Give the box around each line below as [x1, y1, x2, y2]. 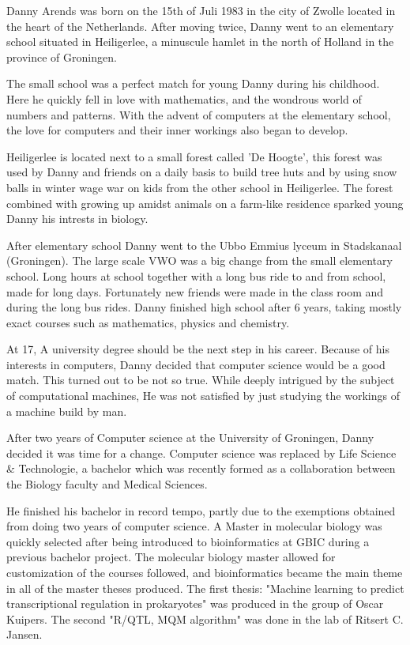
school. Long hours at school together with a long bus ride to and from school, [6, 267, 386, 284]
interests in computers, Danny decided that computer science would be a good [6, 356, 386, 372]
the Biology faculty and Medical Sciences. [6, 476, 208, 492]
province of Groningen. [6, 48, 117, 65]
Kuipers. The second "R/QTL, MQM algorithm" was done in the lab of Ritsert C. [6, 610, 404, 627]
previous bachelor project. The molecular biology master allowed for [6, 549, 336, 565]
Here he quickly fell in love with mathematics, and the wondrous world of [6, 90, 362, 107]
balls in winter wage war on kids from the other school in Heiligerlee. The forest [6, 179, 393, 195]
